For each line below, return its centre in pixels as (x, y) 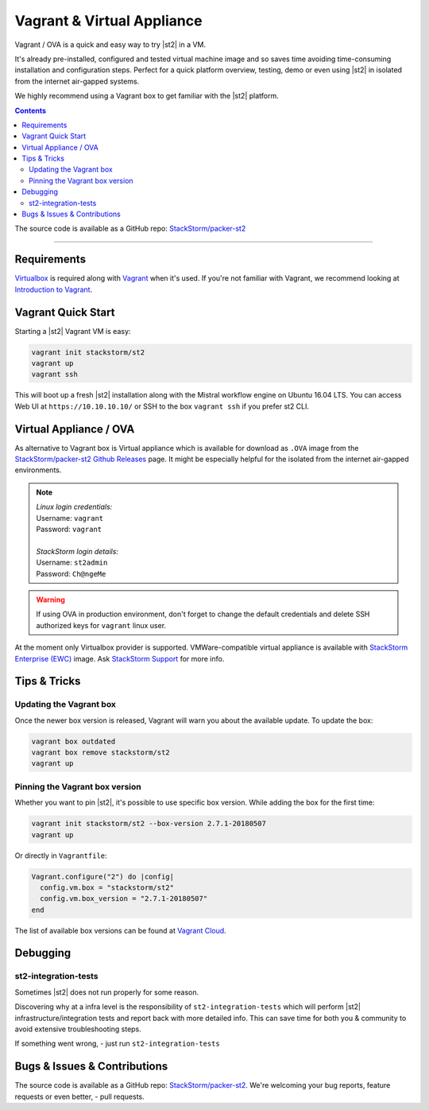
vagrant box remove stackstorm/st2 (100, 753)
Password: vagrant (69, 529)
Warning (50, 600)
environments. (38, 470)
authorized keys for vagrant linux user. (101, 625)
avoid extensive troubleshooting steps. (78, 1029)
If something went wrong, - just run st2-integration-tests (117, 1044)
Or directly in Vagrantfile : (61, 856)
